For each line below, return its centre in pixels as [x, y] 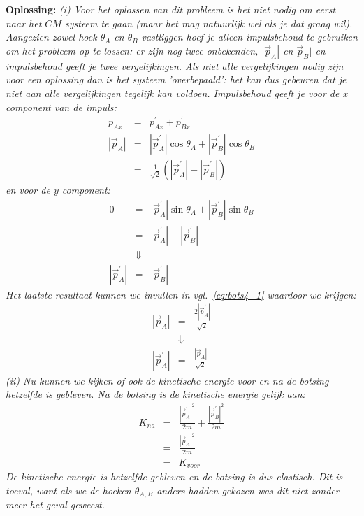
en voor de [28, 190]
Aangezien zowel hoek [51, 37]
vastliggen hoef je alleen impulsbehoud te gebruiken [249, 37]
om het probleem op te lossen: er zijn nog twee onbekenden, [132, 50]
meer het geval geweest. [55, 504]
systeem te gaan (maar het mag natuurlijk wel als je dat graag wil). [209, 23]
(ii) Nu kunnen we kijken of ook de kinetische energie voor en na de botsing [167, 380]
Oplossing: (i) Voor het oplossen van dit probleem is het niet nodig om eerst [171, 9]
